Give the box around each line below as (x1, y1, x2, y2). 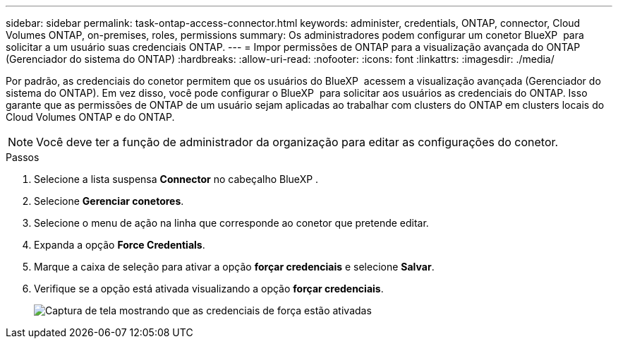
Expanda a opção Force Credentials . (34, 239, 205, 251)
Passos (6, 151, 40, 163)
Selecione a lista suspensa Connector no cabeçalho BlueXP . (34, 173, 319, 185)
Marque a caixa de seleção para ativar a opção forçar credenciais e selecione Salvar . (34, 261, 435, 273)
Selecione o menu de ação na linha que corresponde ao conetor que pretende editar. (34, 217, 429, 229)
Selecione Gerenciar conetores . (34, 195, 184, 207)
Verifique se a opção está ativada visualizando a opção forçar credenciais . (34, 283, 384, 295)
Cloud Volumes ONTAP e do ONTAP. (6, 111, 175, 123)
